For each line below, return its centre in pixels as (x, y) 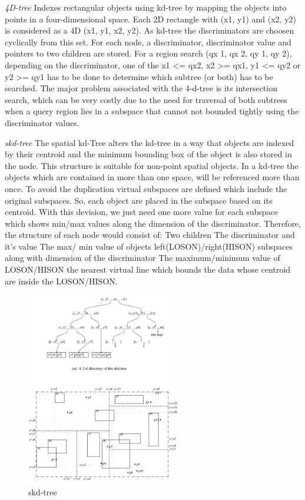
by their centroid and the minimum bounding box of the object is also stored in (148, 154)
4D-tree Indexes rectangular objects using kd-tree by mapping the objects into (146, 7)
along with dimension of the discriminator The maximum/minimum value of (142, 258)
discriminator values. (42, 122)
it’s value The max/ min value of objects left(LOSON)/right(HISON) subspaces (149, 246)
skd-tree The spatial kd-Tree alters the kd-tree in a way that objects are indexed (150, 142)
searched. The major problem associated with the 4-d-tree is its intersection (141, 88)
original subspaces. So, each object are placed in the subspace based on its (139, 200)
